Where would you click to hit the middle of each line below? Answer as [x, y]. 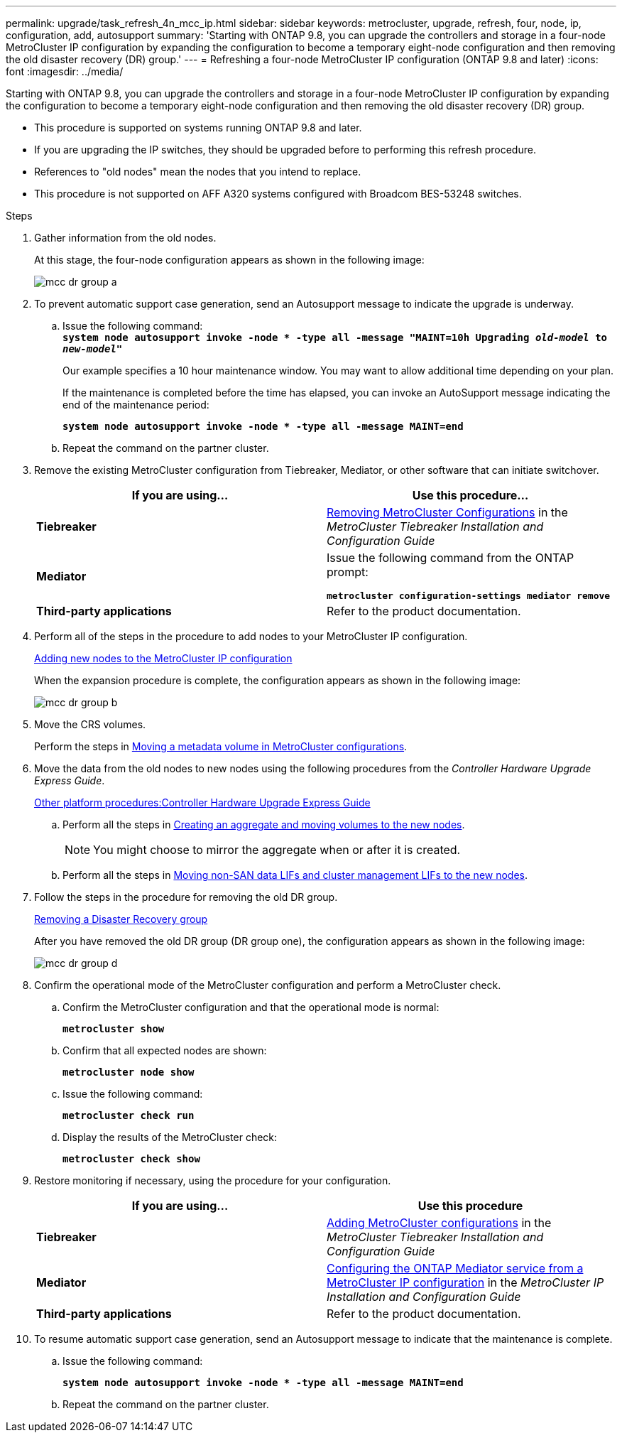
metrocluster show [114, 1029]
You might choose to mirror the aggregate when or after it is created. [277, 850]
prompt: [348, 572]
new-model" [93, 349]
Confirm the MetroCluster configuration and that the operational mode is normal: [251, 1007]
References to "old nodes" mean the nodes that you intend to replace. [198, 172]
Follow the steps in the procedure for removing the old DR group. [186, 897]
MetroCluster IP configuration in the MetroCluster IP [465, 1282]
